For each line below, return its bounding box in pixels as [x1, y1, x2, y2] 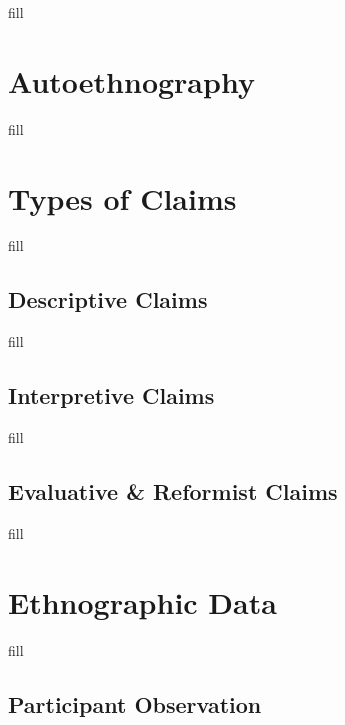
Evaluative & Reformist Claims [8, 476, 338, 507]
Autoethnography [8, 60, 255, 101]
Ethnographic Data [8, 581, 277, 622]
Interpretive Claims [8, 380, 215, 411]
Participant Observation [8, 688, 262, 719]
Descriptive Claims [8, 284, 208, 315]
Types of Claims [8, 177, 237, 218]
